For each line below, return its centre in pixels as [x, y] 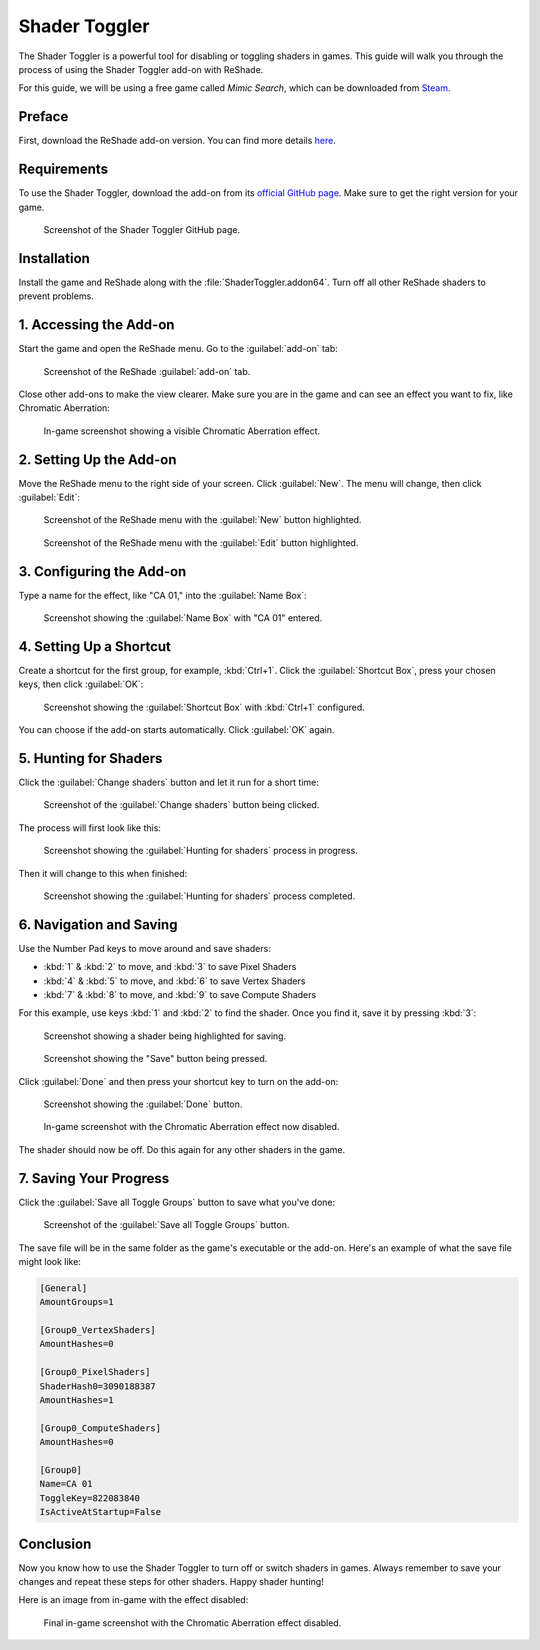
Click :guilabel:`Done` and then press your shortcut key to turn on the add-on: [178, 1081]
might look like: [50, 1261]
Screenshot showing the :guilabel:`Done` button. [143, 1104]
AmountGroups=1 [76, 1302]
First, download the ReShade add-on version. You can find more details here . [177, 141]
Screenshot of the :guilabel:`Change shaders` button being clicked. [181, 805]
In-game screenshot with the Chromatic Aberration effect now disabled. [191, 1127]
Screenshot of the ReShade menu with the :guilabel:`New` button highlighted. [202, 520]
